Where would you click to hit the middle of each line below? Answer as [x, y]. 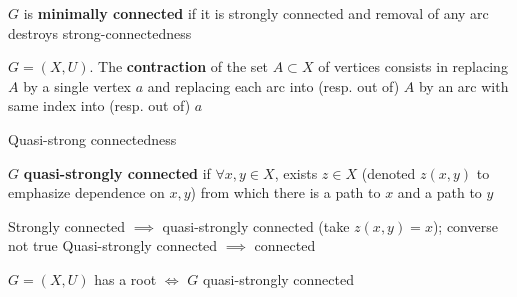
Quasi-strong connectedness [92, 138]
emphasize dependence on [86, 192]
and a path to [439, 192]
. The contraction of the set [179, 66]
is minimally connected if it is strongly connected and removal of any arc [256, 13]
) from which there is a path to [285, 192]
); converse [465, 225]
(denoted [388, 172]
